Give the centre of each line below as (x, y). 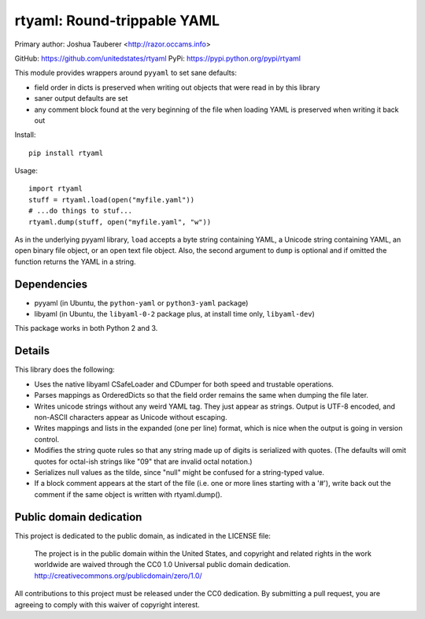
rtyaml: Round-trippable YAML (117, 20)
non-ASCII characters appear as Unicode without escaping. (131, 417)
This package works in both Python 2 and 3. (86, 328)
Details (32, 351)
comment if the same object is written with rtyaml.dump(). (128, 494)
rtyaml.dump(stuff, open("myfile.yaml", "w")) (120, 222)
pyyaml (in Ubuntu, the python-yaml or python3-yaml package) (141, 302)
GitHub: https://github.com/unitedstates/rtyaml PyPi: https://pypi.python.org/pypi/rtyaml (157, 58)
